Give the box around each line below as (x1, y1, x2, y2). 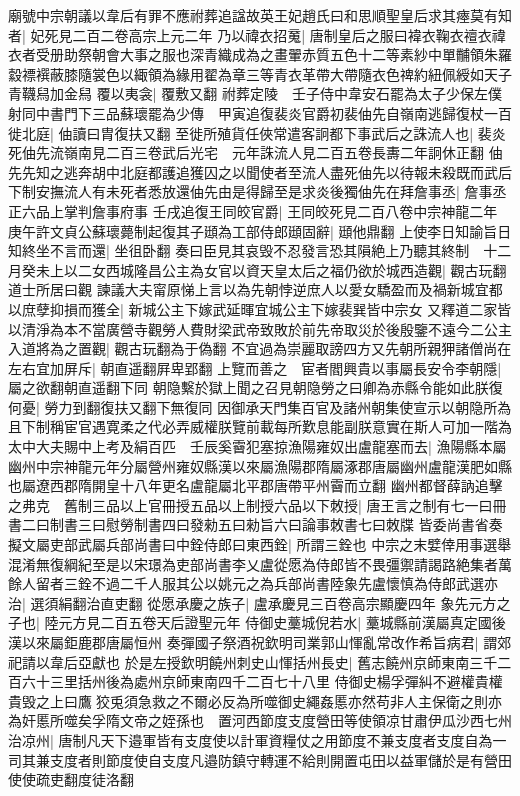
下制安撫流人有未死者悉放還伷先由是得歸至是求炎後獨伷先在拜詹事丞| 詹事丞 (8, 181, 507, 202)
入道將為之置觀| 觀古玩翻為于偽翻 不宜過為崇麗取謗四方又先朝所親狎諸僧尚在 (8, 338, 512, 359)
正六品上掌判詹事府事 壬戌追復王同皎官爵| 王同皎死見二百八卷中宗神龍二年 (8, 200, 498, 221)
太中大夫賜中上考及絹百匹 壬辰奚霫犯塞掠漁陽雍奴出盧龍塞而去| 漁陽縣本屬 (8, 436, 507, 457)
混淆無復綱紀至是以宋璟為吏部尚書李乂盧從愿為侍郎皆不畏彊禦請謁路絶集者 (8, 553, 498, 574)
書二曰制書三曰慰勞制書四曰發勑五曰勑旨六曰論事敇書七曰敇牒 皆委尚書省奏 (8, 514, 503, 535)
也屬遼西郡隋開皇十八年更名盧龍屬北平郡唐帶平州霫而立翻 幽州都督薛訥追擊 (8, 475, 503, 496)
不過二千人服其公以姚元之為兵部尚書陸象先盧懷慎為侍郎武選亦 (91, 573, 498, 594)
